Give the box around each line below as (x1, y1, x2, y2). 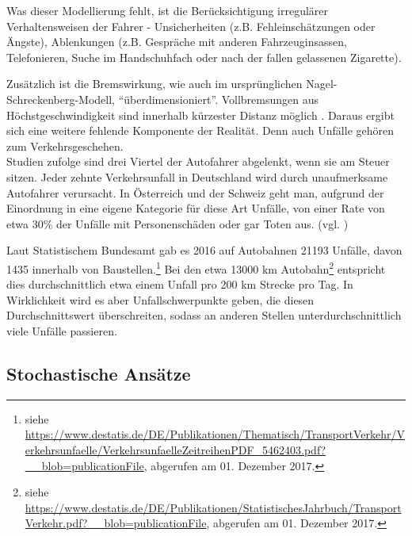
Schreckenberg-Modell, (6, 90, 115, 107)
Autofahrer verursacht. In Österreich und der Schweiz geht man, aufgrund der (6, 184, 384, 201)
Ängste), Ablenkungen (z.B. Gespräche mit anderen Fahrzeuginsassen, (6, 33, 347, 50)
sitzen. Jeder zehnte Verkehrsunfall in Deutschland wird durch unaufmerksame (6, 168, 388, 185)
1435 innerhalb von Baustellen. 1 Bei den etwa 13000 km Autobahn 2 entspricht (6, 258, 386, 277)
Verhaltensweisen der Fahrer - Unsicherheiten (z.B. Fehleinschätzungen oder (6, 17, 376, 34)
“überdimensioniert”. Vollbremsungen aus (118, 90, 319, 107)
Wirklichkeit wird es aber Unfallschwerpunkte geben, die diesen (6, 291, 315, 308)
